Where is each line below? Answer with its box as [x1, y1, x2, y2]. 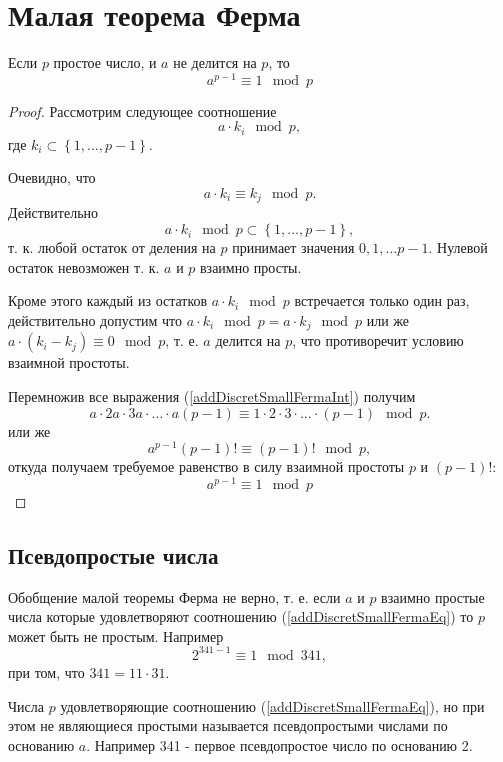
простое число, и [53, 52, 157, 73]
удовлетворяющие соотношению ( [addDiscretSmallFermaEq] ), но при [60, 695, 485, 716]
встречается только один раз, [294, 290, 470, 311]
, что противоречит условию [292, 330, 464, 351]
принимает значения [232, 237, 355, 258]
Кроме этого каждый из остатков [8, 290, 208, 311]
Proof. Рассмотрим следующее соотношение [8, 100, 277, 121]
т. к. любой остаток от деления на [8, 237, 216, 258]
